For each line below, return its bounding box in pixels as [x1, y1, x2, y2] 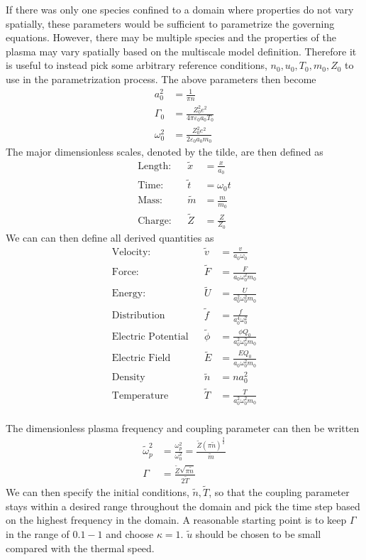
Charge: [138, 215, 172, 226]
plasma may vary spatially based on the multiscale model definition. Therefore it [6, 43, 357, 58]
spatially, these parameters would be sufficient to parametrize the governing [6, 16, 335, 31]
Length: [138, 161, 172, 171]
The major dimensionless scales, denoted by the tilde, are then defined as [6, 144, 323, 159]
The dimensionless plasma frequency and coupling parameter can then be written [6, 420, 360, 435]
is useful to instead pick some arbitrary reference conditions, [6, 58, 267, 72]
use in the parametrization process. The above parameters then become [6, 71, 316, 86]
